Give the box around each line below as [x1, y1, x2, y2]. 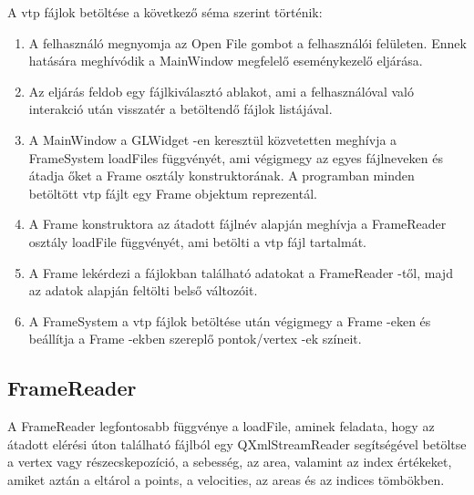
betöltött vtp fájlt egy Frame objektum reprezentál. [28, 183, 317, 202]
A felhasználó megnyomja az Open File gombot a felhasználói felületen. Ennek [28, 33, 467, 52]
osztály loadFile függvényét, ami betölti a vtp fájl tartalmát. [28, 232, 366, 251]
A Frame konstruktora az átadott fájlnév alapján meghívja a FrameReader [28, 214, 447, 233]
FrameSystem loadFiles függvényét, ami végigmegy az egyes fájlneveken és [28, 148, 443, 167]
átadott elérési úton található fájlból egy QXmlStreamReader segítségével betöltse [7, 434, 467, 453]
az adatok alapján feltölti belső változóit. [28, 281, 258, 300]
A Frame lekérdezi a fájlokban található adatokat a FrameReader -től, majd [28, 263, 453, 282]
